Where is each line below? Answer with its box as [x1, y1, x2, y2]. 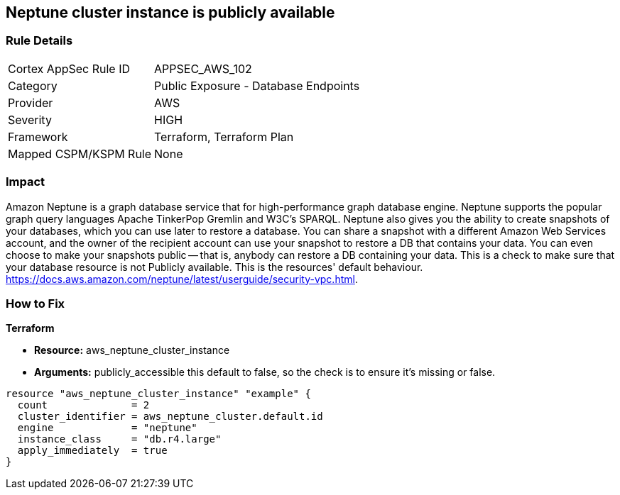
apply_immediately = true [17, 445, 168, 457]
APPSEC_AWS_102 [154, 61, 252, 76]
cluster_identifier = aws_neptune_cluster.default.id [17, 411, 323, 423]
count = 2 [17, 399, 150, 411]
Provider [8, 95, 53, 110]
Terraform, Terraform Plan [154, 129, 294, 144]
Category [8, 78, 58, 93]
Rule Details [6, 33, 73, 48]
